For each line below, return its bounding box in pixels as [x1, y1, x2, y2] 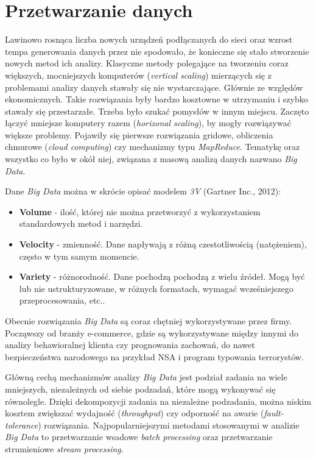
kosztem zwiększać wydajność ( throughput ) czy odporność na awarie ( [5, 407, 264, 419]
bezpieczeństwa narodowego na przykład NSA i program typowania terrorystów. [5, 350, 304, 363]
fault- [264, 407, 284, 419]
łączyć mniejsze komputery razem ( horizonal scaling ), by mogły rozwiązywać [5, 116, 291, 129]
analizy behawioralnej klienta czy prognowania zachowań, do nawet [5, 338, 255, 351]
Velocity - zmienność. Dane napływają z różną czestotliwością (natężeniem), [19, 238, 307, 251]
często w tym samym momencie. [19, 249, 139, 262]
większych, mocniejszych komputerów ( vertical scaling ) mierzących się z [5, 68, 272, 81]
